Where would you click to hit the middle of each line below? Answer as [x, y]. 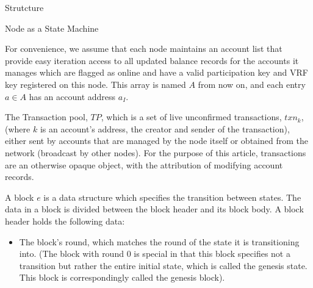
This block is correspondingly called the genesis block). [122, 277]
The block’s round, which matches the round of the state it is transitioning [159, 241]
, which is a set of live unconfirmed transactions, [191, 117]
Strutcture [24, 7]
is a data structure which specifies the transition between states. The [172, 197]
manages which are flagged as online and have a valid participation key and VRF [156, 72]
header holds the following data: [65, 221]
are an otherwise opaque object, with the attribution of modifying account [144, 164]
